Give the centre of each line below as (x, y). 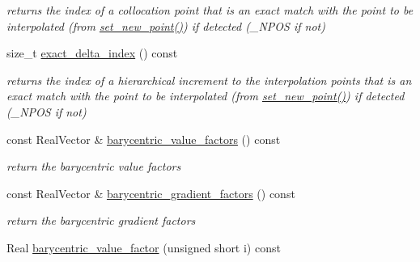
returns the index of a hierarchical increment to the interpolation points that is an (209, 80)
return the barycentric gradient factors (101, 220)
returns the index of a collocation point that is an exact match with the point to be (210, 10)
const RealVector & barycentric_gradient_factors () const (151, 193)
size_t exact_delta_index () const (92, 53)
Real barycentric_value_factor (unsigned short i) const (144, 247)
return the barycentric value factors (94, 166)
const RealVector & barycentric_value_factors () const (144, 139)
